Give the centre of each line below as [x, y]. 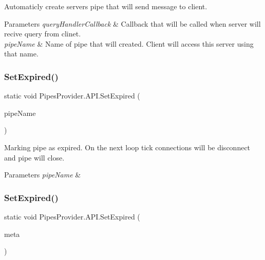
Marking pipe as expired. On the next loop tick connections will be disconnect [127, 147]
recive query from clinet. [43, 34]
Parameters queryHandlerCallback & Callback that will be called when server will [132, 23]
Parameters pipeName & [43, 175]
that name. [21, 54]
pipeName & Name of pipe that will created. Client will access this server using [129, 43]
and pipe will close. [34, 157]
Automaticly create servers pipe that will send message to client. [106, 6]
